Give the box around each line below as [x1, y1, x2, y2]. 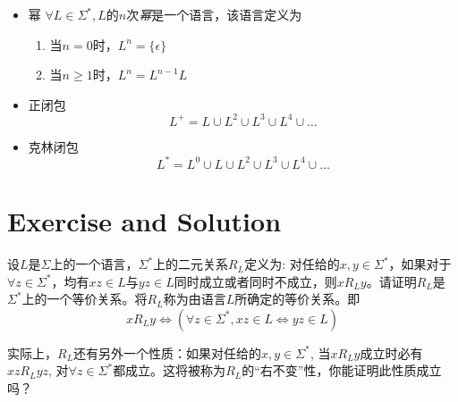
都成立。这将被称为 [113, 361, 226, 380]
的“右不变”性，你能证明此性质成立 [242, 361, 442, 380]
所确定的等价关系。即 [234, 289, 360, 308]
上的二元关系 [153, 255, 229, 273]
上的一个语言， [50, 255, 139, 273]
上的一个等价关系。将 [21, 289, 148, 308]
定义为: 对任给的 [244, 255, 340, 273]
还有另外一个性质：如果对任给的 [73, 343, 262, 362]
